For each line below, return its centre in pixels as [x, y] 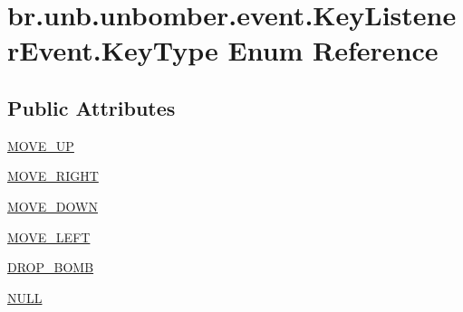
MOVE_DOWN [53, 206]
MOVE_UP [41, 145]
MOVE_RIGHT [53, 176]
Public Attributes [92, 107]
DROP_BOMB [51, 267]
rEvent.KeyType [113, 50]
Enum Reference [333, 50]
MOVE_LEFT [49, 236]
